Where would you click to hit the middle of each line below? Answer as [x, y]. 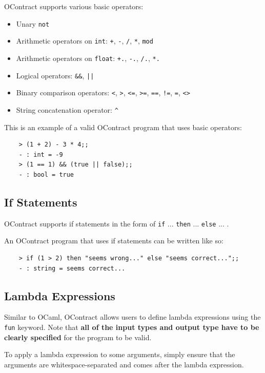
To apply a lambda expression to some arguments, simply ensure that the [120, 354]
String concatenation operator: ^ [67, 109]
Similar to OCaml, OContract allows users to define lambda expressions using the [132, 317]
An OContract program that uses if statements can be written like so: [114, 241]
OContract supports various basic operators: [74, 6]
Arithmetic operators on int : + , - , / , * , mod [85, 41]
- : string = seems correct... [72, 268]
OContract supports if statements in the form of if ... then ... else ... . [117, 223]
